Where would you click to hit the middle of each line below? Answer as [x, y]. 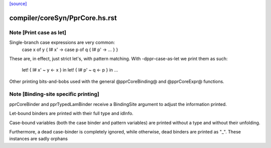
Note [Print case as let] [38, 32]
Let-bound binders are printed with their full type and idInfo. [71, 113]
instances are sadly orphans [38, 139]
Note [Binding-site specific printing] [54, 94]
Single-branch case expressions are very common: [62, 42]
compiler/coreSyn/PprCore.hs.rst [63, 18]
